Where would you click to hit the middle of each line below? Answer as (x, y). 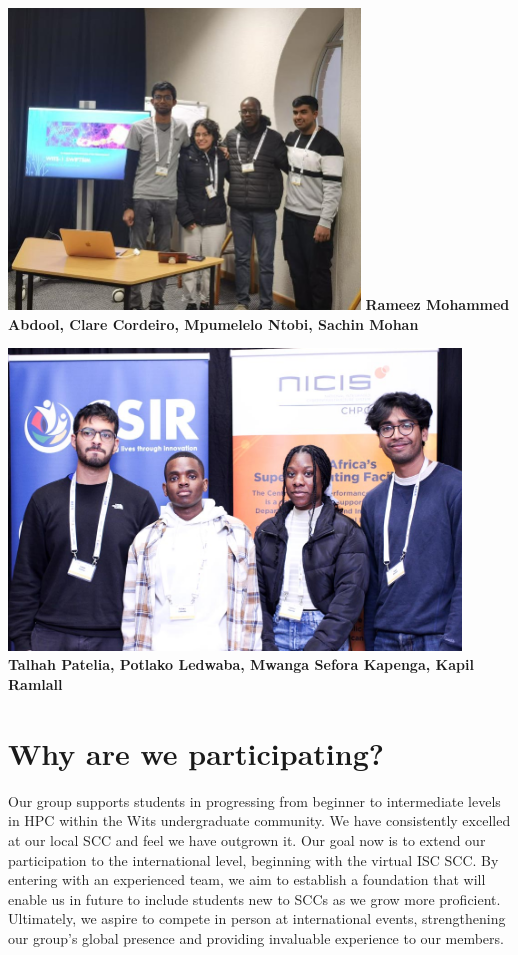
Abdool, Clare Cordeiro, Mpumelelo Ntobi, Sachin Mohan (213, 323)
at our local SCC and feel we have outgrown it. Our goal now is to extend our (247, 839)
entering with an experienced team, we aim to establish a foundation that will (247, 879)
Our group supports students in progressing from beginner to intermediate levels (254, 800)
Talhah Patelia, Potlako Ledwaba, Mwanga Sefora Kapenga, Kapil (241, 664)
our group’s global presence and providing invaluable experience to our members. (256, 937)
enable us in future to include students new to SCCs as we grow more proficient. (254, 898)
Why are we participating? (196, 752)
